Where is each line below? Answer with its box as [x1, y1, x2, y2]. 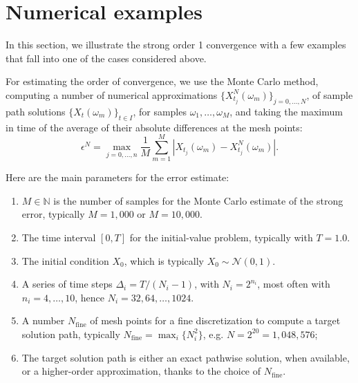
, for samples [133, 104, 187, 118]
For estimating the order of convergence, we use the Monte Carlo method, [6, 74, 319, 88]
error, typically [21, 207, 85, 221]
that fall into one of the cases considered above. [6, 50, 207, 65]
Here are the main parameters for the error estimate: [6, 170, 229, 185]
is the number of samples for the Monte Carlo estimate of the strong [53, 193, 343, 207]
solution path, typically [21, 326, 120, 341]
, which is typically [124, 253, 204, 268]
